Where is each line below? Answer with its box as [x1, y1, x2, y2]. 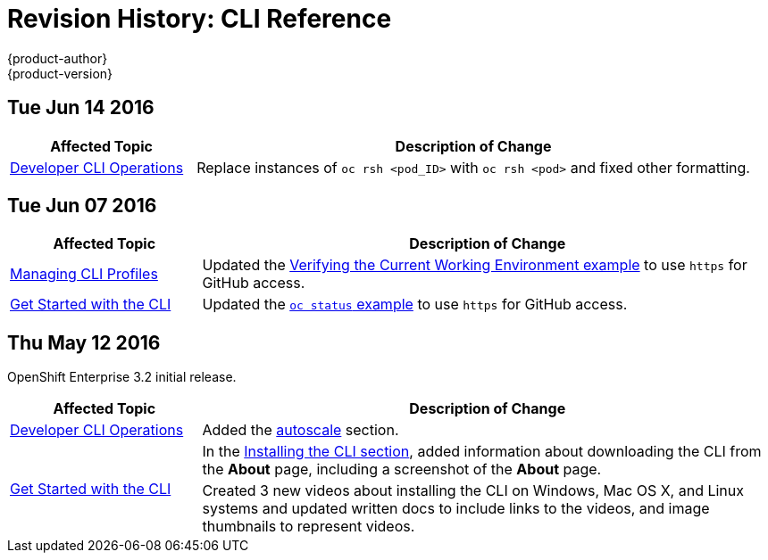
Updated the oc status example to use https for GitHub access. [202, 295, 628, 314]
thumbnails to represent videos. [202, 517, 415, 536]
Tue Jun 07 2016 [7, 194, 157, 218]
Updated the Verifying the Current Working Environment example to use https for [202, 256, 747, 275]
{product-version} [7, 65, 113, 81]
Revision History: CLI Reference [7, 4, 392, 34]
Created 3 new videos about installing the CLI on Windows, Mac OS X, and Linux [202, 482, 744, 500]
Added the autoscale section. [202, 421, 399, 440]
